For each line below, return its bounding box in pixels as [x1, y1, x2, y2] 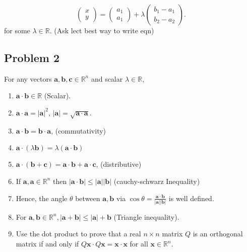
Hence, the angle [16, 193, 68, 203]
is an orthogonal [193, 228, 243, 239]
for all [130, 238, 148, 249]
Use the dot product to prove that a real [16, 228, 141, 239]
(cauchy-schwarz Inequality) [113, 175, 200, 186]
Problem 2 [4, 49, 59, 65]
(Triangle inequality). [113, 211, 179, 222]
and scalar [91, 73, 123, 84]
